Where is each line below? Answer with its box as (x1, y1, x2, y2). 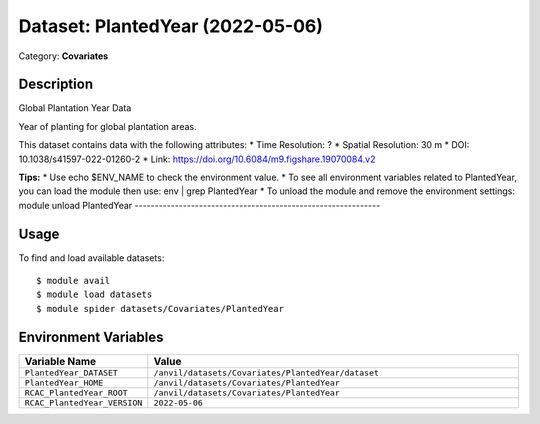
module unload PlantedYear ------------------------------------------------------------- (18, 199, 381, 211)
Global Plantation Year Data (18, 102, 132, 114)
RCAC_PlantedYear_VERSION (24, 397, 143, 408)
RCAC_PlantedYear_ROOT (24, 387, 129, 398)
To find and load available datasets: (18, 251, 165, 264)
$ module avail (36, 275, 111, 287)
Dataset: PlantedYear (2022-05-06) (18, 15, 324, 37)
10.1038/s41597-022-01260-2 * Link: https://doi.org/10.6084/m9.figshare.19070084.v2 (18, 153, 376, 165)
